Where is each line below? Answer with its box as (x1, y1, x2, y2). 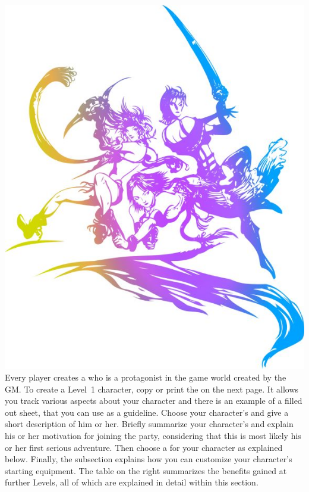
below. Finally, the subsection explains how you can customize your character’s (5, 453, 292, 465)
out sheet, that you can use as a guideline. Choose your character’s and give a (5, 406, 289, 418)
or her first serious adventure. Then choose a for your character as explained (5, 441, 283, 453)
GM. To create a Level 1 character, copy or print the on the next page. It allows (5, 382, 299, 395)
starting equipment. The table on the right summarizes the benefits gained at (5, 464, 287, 477)
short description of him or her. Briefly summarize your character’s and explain (5, 418, 294, 430)
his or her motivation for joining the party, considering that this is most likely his (5, 429, 301, 442)
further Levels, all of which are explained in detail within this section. (5, 476, 258, 488)
